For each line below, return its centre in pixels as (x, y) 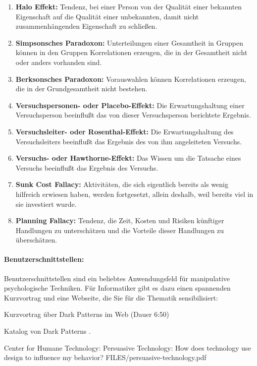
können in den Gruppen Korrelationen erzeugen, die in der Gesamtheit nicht (131, 52)
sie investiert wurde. (46, 204)
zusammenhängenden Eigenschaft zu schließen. (86, 26)
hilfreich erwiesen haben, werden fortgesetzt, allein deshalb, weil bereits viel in (134, 194)
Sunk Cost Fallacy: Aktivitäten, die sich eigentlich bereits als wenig (122, 184)
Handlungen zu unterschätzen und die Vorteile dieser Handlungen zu (120, 230)
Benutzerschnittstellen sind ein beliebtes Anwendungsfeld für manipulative (117, 278)
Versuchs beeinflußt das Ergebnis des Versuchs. (87, 167)
